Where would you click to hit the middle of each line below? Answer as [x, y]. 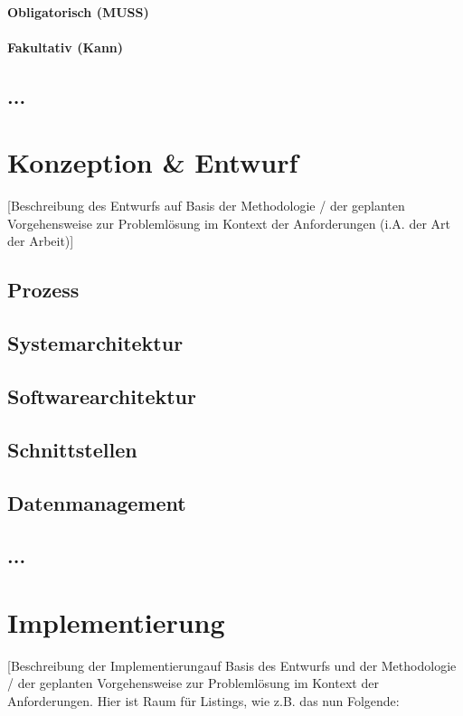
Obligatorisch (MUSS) [78, 11]
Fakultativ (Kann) [66, 47]
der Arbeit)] [41, 241]
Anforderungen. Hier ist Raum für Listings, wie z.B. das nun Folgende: [203, 701]
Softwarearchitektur [102, 396]
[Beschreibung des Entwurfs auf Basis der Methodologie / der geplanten [206, 206]
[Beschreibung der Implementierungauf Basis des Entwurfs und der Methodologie [232, 665]
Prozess [43, 290]
